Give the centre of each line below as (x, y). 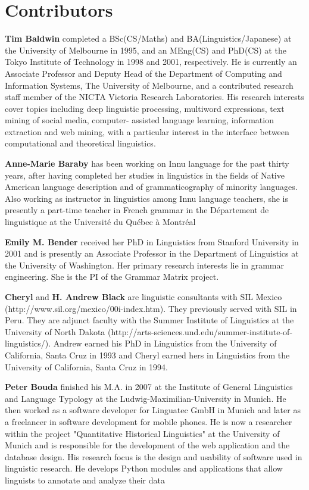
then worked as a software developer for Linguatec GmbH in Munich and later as (153, 410)
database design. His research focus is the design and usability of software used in (154, 456)
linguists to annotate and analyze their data (85, 480)
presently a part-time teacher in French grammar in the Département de (137, 210)
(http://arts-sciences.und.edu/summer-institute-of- (200, 331)
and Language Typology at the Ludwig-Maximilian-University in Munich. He (146, 398)
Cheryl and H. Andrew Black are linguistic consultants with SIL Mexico (143, 297)
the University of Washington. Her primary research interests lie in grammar (144, 265)
